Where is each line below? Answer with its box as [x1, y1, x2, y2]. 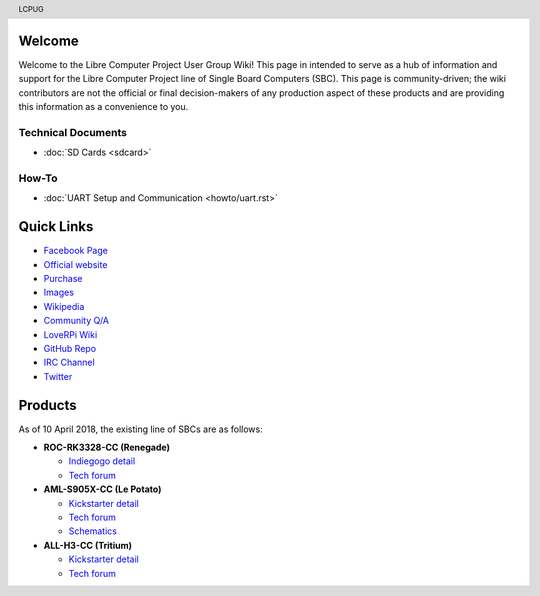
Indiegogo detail [68, 455, 136, 467]
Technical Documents [18, 125, 127, 139]
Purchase [43, 272, 83, 284]
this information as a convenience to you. [18, 101, 189, 113]
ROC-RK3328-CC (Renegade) [43, 441, 170, 454]
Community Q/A [43, 315, 110, 327]
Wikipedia [43, 300, 85, 312]
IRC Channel [43, 356, 95, 369]
